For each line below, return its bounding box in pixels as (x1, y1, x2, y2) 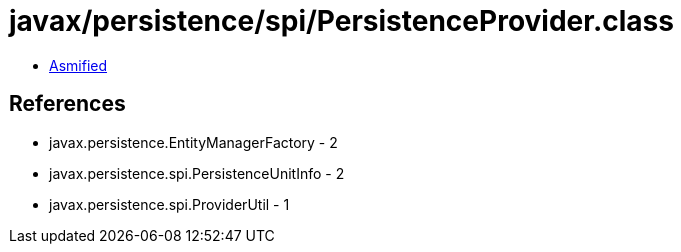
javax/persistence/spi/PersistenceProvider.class (9, 4, 674, 38)
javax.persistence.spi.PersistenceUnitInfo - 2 (49, 164, 345, 182)
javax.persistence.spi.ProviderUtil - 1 (49, 195, 290, 213)
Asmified (49, 56, 108, 74)
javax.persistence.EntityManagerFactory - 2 (49, 133, 338, 151)
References (9, 91, 126, 117)
